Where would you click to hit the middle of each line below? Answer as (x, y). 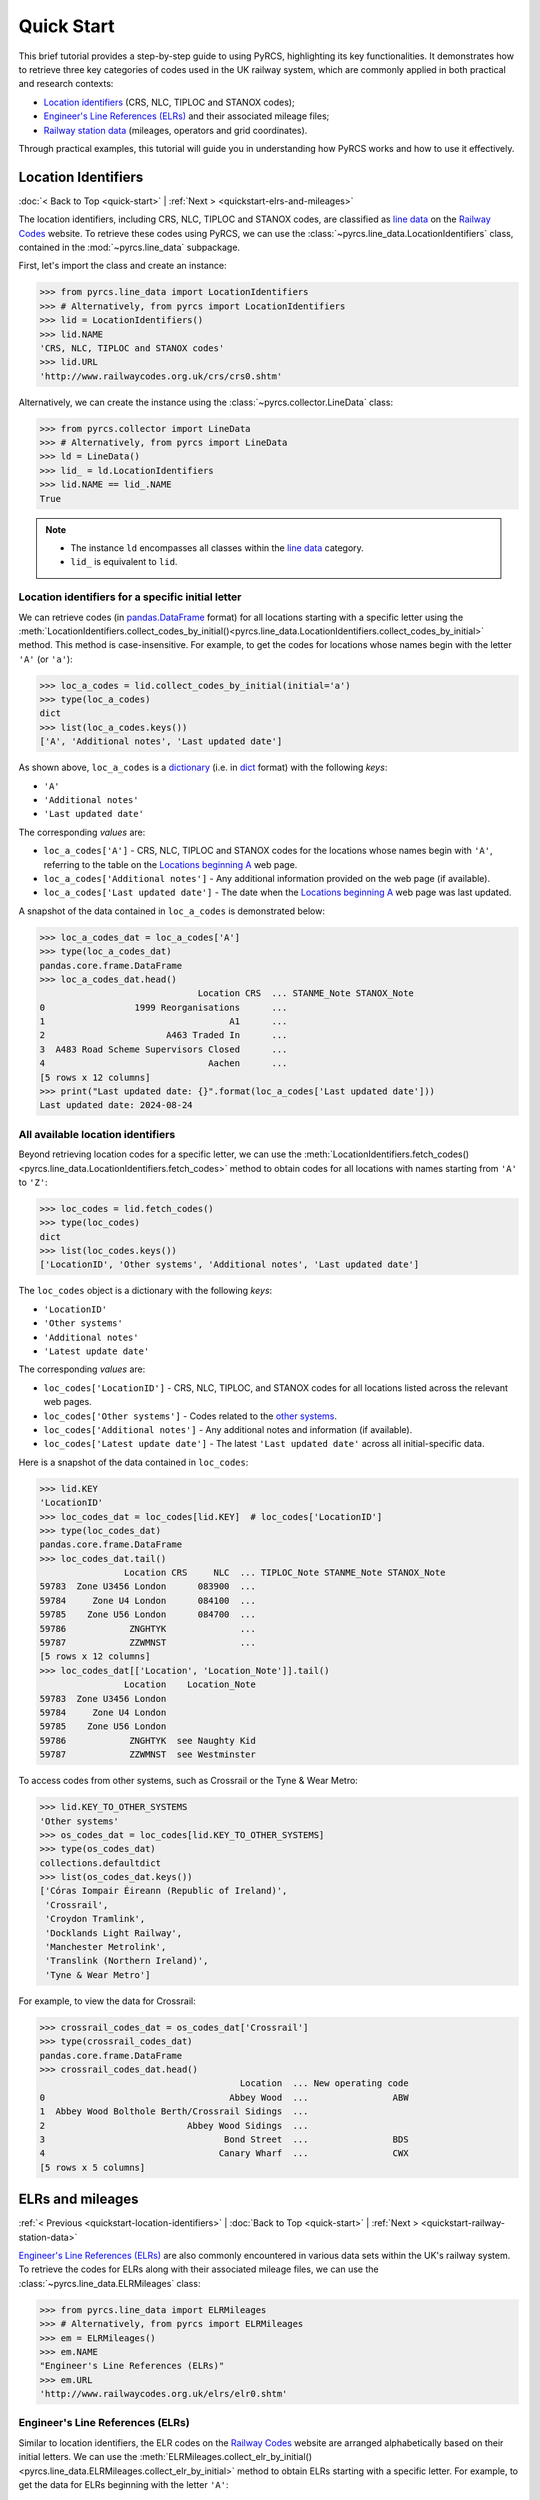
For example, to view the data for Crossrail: (107, 2001)
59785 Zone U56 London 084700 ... (148, 1614)
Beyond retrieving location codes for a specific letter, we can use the (160, 1154)
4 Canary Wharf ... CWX (224, 2153)
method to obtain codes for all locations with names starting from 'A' (373, 1168)
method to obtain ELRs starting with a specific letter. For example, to (377, 2471)
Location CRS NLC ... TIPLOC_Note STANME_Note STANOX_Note (284, 1573)
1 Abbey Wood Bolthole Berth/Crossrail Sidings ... (174, 2111)
